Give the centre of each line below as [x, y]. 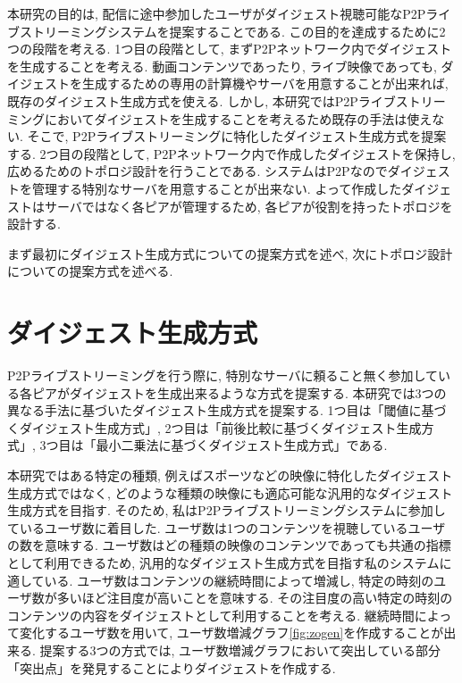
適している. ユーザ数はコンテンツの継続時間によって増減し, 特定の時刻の [221, 580]
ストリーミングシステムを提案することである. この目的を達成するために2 [232, 31]
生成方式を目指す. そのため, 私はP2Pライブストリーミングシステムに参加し [227, 510]
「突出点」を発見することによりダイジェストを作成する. [172, 667]
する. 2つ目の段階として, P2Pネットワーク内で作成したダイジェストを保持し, [231, 153]
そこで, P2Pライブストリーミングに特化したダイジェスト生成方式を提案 [237, 136]
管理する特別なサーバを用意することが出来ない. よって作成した [217, 188]
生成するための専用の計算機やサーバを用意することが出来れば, [265, 83]
